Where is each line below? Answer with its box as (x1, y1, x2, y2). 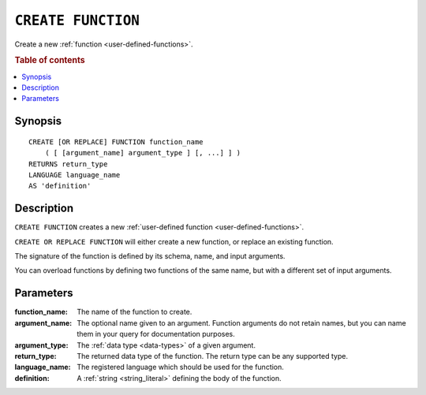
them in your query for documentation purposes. (77, 330, 236, 339)
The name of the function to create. (77, 307, 192, 317)
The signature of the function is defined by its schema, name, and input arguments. (14, 252, 286, 261)
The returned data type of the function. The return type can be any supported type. (77, 351, 349, 360)
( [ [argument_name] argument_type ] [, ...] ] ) (44, 148, 241, 158)
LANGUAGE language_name (28, 170, 121, 179)
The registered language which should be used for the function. (77, 363, 284, 372)
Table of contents (14, 55, 86, 66)
